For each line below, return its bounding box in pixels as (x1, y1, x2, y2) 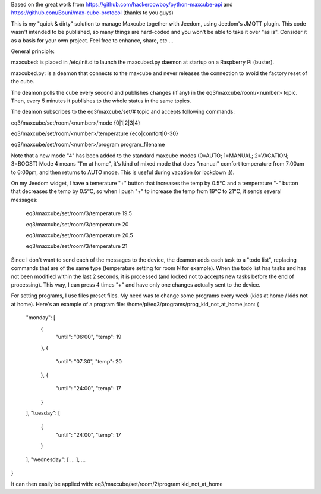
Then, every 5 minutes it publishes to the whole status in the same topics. (11, 97, 191, 104)
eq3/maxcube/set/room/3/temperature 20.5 (26, 231, 133, 238)
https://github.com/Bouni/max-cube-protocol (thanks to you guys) (11, 9, 174, 16)
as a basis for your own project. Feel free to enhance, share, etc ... (11, 36, 174, 44)
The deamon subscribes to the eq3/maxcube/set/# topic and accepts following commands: (11, 108, 235, 116)
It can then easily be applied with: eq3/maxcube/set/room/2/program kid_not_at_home (11, 480, 223, 487)
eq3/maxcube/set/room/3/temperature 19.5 (26, 210, 132, 217)
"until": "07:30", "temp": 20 (55, 358, 122, 365)
